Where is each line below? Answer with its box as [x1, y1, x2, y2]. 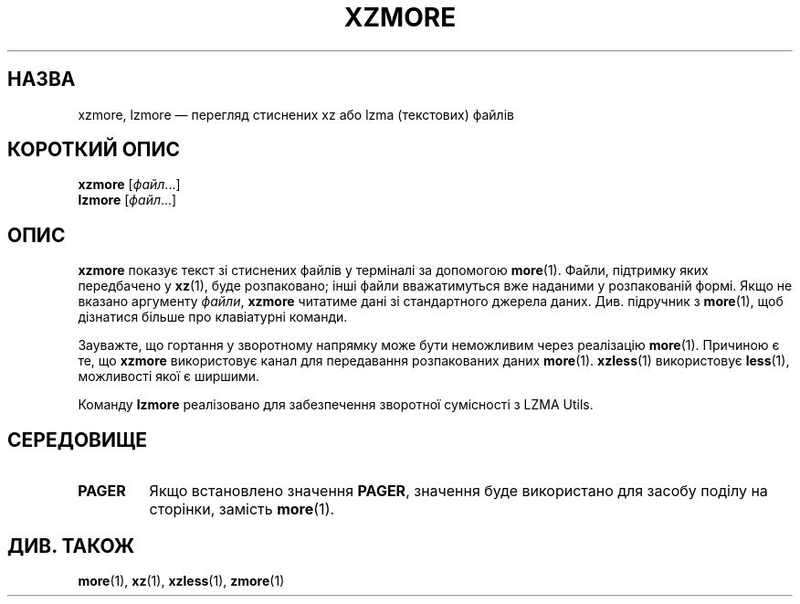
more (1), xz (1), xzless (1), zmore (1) [78, 572, 285, 588]
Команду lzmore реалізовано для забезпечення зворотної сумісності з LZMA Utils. [78, 397, 594, 413]
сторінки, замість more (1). [149, 500, 335, 519]
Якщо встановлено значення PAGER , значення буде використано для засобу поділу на [149, 482, 768, 501]
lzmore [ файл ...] [78, 192, 177, 208]
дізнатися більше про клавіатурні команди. [78, 309, 348, 325]
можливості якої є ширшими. [78, 368, 260, 385]
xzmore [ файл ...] [78, 176, 181, 193]
